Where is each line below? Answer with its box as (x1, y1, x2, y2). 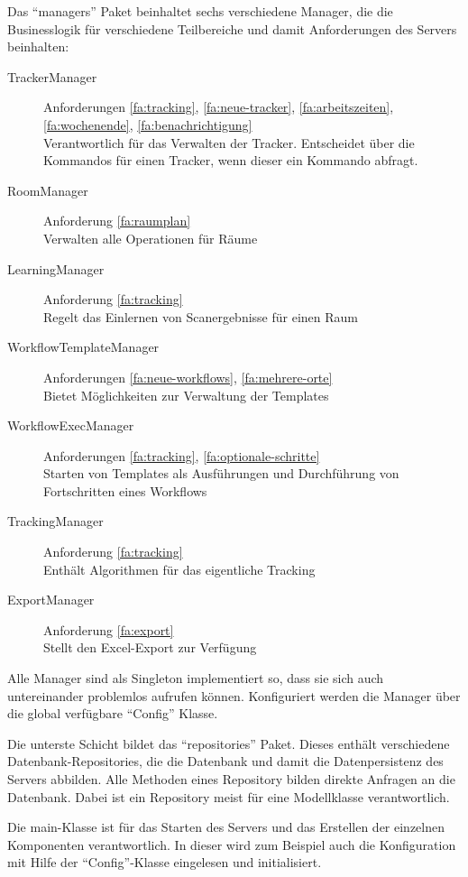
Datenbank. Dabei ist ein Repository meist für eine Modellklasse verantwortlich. (7, 787, 450, 806)
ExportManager (7, 590, 95, 609)
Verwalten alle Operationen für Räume (43, 228, 258, 247)
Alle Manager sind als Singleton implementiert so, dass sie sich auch (7, 669, 384, 688)
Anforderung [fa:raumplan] (43, 211, 191, 230)
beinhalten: (7, 37, 69, 56)
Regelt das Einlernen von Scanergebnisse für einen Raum (43, 307, 358, 326)
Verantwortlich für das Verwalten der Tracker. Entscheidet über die (43, 133, 415, 152)
